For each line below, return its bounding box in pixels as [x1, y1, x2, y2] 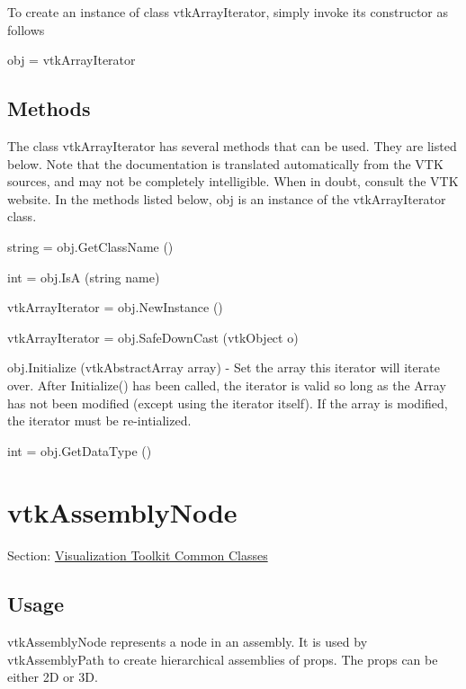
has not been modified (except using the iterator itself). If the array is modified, [7, 393, 448, 412]
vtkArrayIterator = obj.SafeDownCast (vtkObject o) [7, 327, 299, 346]
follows [7, 20, 45, 39]
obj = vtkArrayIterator [7, 50, 136, 69]
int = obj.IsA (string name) [7, 267, 160, 286]
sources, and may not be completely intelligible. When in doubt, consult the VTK [7, 172, 459, 191]
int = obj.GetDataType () [7, 441, 152, 460]
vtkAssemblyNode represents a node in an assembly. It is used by [7, 632, 368, 651]
